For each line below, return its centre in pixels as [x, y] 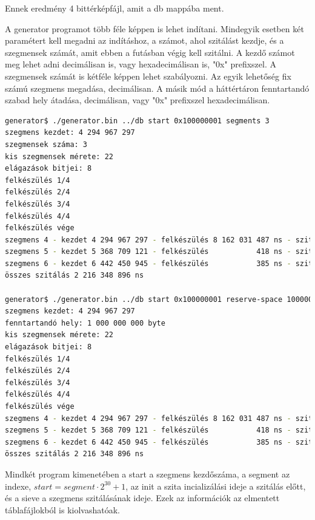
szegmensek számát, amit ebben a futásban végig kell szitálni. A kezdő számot [150, 52]
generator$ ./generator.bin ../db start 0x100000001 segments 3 [137, 121]
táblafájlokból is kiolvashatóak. [62, 509]
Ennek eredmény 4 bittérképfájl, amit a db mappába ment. [114, 8]
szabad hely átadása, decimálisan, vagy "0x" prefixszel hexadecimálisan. [138, 100]
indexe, [18, 486]
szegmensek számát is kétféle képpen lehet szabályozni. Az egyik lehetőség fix [148, 76]
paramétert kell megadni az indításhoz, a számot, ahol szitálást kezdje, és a [144, 40]
